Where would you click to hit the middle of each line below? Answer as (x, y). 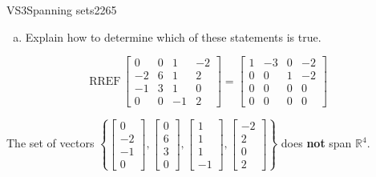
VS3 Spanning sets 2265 (62, 10)
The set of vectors (51, 143)
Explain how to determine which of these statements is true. (173, 36)
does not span (316, 143)
